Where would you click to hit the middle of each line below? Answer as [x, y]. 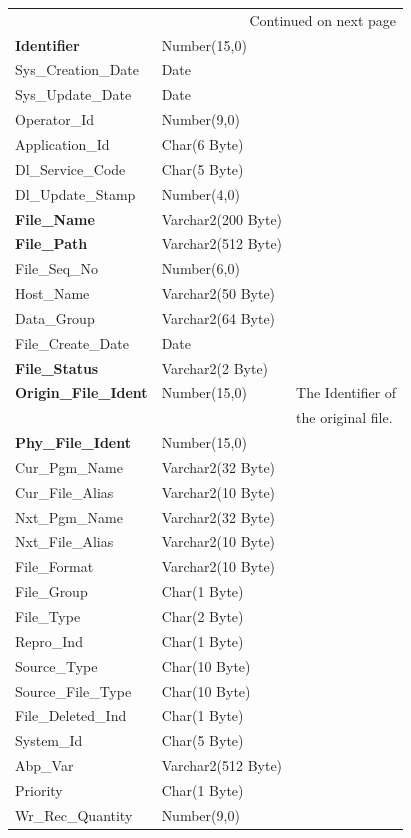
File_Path [51, 243]
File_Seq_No [57, 268]
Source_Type [56, 665]
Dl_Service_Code [70, 168]
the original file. [344, 417]
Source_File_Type [73, 690]
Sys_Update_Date [73, 94]
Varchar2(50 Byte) [218, 293]
